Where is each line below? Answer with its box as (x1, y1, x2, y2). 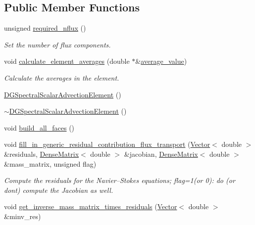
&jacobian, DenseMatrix (124, 148, 198, 159)
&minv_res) (4, 211, 41, 221)
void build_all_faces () (4, 122, 75, 133)
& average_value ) (135, 56, 187, 66)
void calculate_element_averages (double (4, 56, 130, 66)
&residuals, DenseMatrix (4, 148, 79, 159)
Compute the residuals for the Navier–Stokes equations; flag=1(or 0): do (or (4, 175, 235, 185)
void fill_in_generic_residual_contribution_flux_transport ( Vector (4, 139, 210, 149)
